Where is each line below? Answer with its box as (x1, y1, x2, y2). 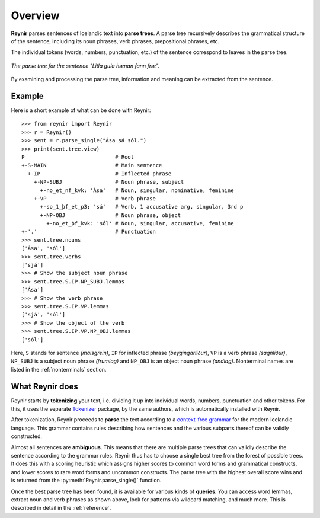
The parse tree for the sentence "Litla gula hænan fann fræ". (11, 62, 160, 69)
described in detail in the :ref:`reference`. (11, 504, 111, 511)
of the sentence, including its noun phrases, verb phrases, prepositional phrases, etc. (11, 37, 220, 44)
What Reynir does (11, 381, 78, 391)
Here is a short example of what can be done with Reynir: (11, 107, 151, 114)
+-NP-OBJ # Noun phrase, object (40, 212, 181, 219)
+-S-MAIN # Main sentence (21, 162, 162, 169)
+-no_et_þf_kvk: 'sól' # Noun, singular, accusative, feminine (46, 220, 234, 227)
